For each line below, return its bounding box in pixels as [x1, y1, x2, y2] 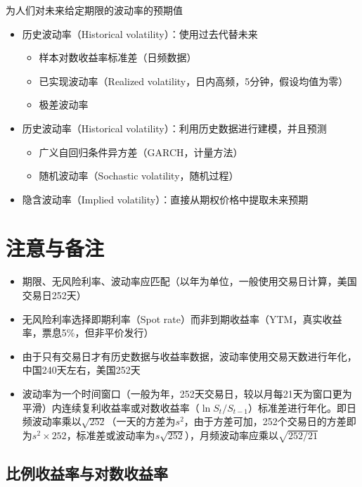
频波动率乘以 [22, 414, 82, 429]
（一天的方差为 [106, 414, 176, 429]
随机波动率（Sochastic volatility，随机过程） [39, 168, 239, 183]
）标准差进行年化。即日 [248, 400, 357, 415]
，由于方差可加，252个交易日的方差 [183, 414, 347, 429]
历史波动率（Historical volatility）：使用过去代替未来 [22, 26, 258, 41]
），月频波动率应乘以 [184, 427, 278, 442]
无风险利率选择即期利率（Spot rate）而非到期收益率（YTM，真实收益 [22, 311, 342, 326]
